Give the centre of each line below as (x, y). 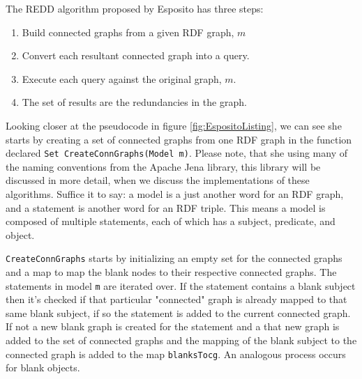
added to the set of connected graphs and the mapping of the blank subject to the (181, 340)
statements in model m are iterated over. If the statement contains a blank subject (181, 285)
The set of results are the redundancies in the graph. (134, 102)
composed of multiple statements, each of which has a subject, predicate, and (171, 221)
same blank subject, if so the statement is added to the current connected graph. (178, 312)
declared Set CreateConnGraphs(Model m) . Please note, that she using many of (177, 153)
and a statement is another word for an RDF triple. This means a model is (166, 207)
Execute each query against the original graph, (122, 78)
